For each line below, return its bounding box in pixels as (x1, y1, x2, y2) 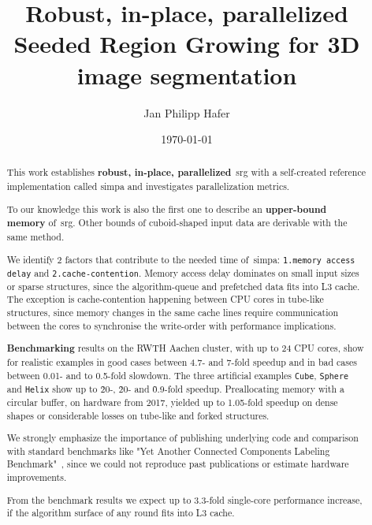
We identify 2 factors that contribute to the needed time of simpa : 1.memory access (6, 252, 355, 266)
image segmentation (76, 58, 297, 91)
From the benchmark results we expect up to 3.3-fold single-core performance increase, (6, 493, 363, 506)
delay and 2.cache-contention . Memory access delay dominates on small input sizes (6, 266, 359, 279)
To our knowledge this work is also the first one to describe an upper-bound (6, 202, 327, 216)
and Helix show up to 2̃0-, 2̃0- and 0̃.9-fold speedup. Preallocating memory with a (6, 382, 344, 395)
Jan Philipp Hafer (143, 104, 230, 121)
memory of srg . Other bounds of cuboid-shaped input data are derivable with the (6, 216, 348, 230)
